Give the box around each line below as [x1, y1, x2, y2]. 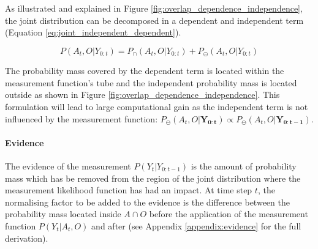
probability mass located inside [5, 207, 121, 220]
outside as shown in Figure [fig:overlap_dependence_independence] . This [5, 88, 280, 101]
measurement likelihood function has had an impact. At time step [5, 184, 252, 196]
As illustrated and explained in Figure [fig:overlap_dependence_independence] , [5, 2, 303, 14]
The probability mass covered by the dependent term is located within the [5, 64, 284, 77]
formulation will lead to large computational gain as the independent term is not [5, 100, 308, 113]
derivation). [5, 231, 48, 244]
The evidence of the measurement [5, 160, 131, 172]
